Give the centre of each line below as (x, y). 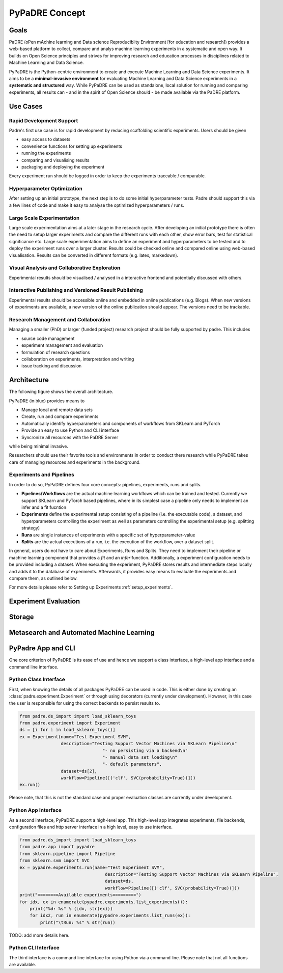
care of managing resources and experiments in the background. (75, 462)
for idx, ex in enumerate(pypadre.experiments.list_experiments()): (104, 902)
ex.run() (30, 785)
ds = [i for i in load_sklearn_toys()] (67, 730)
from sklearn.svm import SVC (55, 861)
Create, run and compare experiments (60, 417)
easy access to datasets (46, 139)
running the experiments (46, 153)
